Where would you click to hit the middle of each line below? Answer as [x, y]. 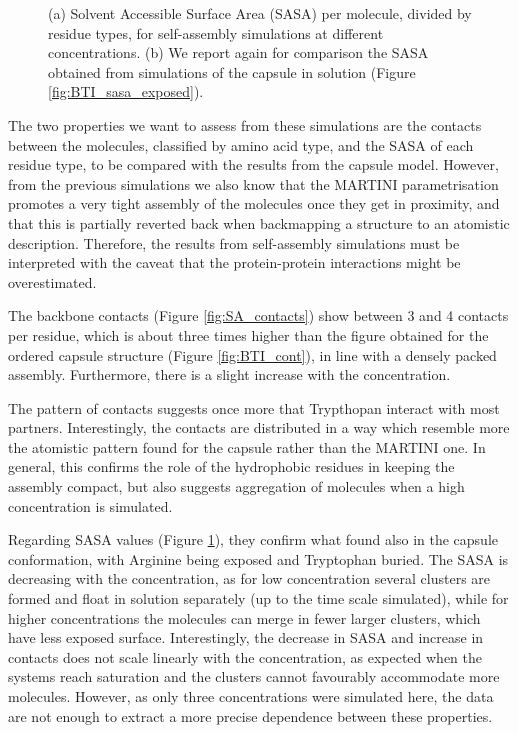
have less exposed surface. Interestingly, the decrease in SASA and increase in [246, 637]
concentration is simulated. [90, 505]
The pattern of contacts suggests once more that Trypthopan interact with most [254, 407]
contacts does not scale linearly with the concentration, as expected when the [245, 656]
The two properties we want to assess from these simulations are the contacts [245, 124]
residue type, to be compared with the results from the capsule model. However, [253, 164]
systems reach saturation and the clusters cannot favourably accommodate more [254, 676]
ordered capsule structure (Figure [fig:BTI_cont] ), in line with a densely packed [252, 354]
